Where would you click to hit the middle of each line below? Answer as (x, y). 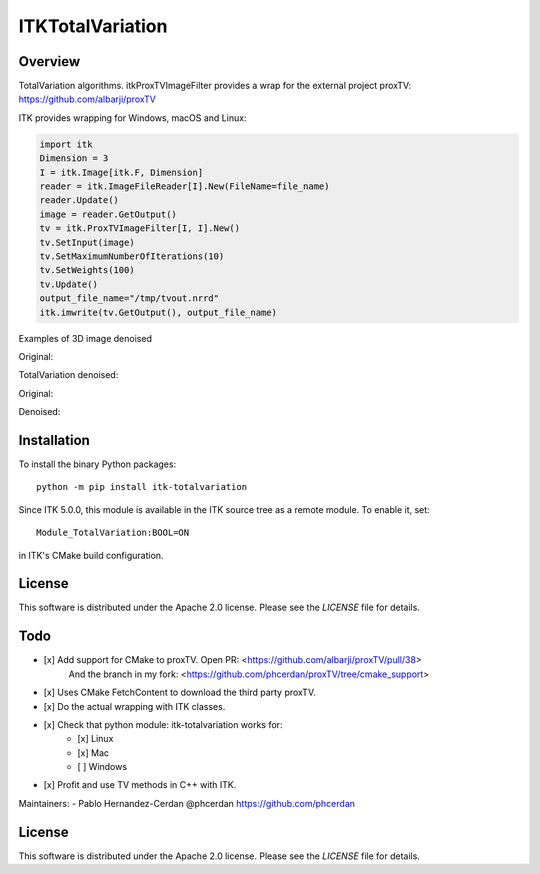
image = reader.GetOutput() (108, 214)
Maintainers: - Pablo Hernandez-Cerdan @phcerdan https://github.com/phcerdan (186, 803)
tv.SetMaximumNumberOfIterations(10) (132, 256)
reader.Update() (79, 200)
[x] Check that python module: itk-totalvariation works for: (163, 724)
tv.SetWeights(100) (87, 270)
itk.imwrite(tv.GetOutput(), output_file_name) (158, 312)
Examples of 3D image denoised (85, 338)
